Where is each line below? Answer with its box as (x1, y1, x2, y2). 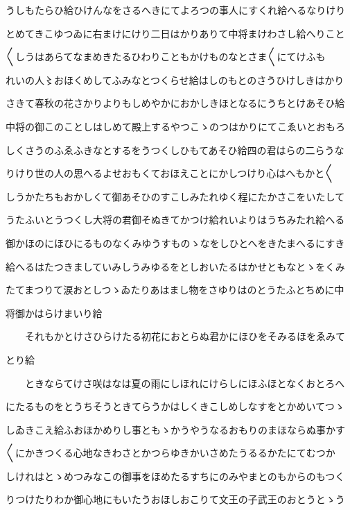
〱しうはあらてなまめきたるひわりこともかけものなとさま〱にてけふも (6, 49, 326, 64)
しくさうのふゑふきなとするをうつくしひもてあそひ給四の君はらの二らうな (6, 142, 344, 157)
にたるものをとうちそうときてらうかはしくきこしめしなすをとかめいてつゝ (6, 399, 344, 414)
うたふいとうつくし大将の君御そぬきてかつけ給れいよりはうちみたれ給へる (6, 212, 345, 227)
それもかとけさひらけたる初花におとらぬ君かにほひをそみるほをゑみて (24, 329, 345, 343)
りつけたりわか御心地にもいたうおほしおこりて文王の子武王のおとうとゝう (6, 492, 345, 507)
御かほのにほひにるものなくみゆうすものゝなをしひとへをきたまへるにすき (6, 235, 345, 250)
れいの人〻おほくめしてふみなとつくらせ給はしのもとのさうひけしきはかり (6, 72, 344, 87)
